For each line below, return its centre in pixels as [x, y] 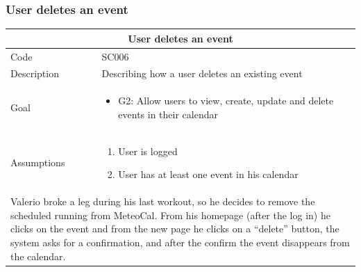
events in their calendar [168, 114]
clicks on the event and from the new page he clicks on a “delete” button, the [175, 229]
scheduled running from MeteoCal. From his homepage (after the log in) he [170, 215]
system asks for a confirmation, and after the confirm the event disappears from [180, 242]
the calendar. [38, 256]
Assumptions [38, 162]
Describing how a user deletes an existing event [202, 73]
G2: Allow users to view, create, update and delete [226, 101]
